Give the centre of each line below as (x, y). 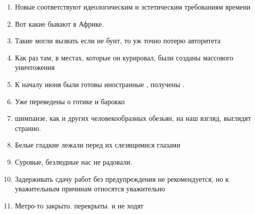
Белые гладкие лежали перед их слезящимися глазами (98, 145)
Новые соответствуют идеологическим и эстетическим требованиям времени (133, 7)
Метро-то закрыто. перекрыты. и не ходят (79, 205)
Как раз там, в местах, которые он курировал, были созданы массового (124, 57)
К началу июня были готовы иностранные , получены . (100, 84)
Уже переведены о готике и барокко (70, 101)
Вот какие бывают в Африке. (59, 23)
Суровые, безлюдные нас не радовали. (74, 161)
